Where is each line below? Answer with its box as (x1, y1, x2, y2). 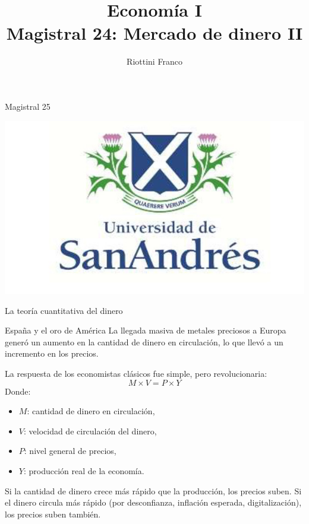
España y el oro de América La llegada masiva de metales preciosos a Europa (5, 324, 286, 336)
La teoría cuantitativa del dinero (5, 304, 123, 316)
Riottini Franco (127, 55, 182, 68)
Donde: (5, 385, 31, 397)
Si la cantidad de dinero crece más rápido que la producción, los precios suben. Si (5, 484, 302, 497)
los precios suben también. (5, 507, 101, 520)
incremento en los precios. (5, 347, 99, 360)
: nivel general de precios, (24, 444, 116, 457)
